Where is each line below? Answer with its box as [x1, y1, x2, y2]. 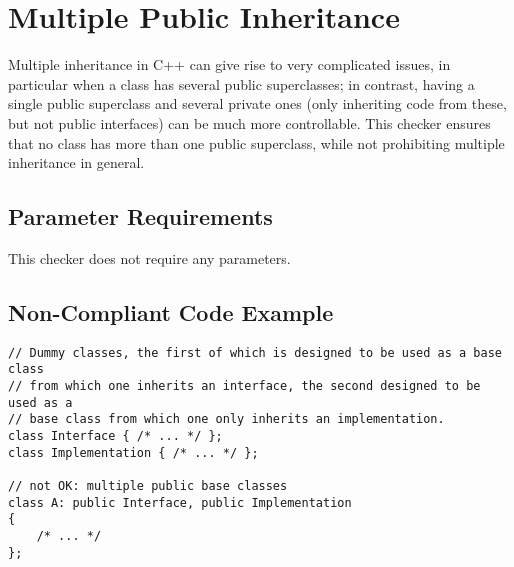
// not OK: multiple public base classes [8, 478, 288, 493]
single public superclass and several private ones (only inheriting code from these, [8, 93, 507, 114]
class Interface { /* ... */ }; [8, 428, 223, 443]
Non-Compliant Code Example [8, 296, 334, 327]
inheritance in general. [8, 152, 145, 173]
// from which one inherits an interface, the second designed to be [8, 379, 481, 393]
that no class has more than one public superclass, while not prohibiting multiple [8, 132, 505, 153]
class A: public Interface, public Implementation [8, 495, 352, 510]
